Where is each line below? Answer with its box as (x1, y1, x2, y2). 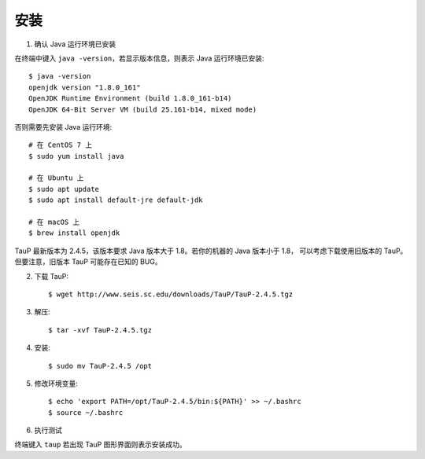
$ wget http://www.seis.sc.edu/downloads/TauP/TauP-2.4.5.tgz (48, 289, 294, 299)
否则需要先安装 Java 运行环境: (14, 122, 113, 131)
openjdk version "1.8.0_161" (28, 83, 141, 92)
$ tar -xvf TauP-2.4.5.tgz (48, 325, 153, 334)
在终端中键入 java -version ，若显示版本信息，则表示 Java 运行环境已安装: (14, 53, 264, 63)
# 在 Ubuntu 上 (28, 174, 84, 182)
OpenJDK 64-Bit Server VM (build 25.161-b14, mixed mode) (28, 105, 257, 114)
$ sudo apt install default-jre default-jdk (28, 196, 204, 204)
